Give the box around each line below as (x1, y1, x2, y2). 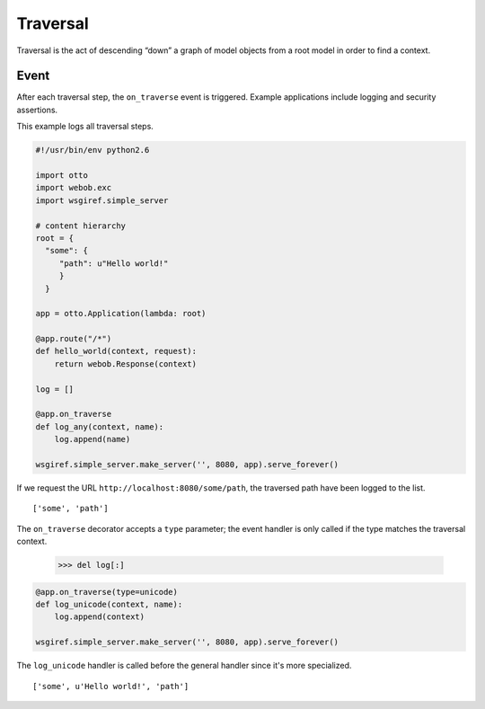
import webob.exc (35, 182, 112, 193)
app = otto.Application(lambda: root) (35, 308, 207, 319)
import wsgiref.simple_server (35, 195, 169, 206)
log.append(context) (54, 612, 145, 622)
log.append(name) (54, 434, 131, 445)
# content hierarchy (35, 220, 126, 231)
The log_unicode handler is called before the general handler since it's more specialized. (16, 660, 352, 671)
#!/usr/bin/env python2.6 (35, 145, 150, 155)
